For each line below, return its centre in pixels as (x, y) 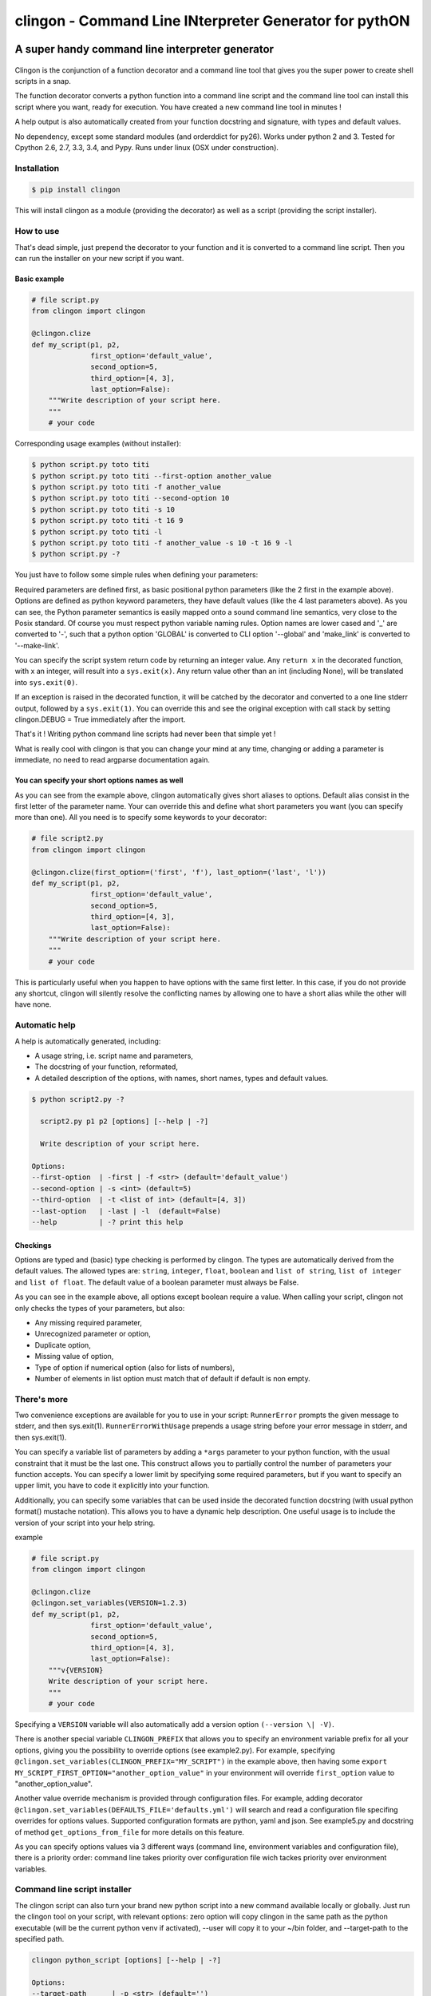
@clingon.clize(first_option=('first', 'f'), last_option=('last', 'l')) (179, 872)
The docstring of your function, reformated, (107, 1067)
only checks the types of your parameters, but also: (100, 1308)
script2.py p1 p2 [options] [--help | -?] (125, 1121)
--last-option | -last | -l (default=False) (126, 1211)
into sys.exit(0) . (46, 682)
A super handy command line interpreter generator (144, 49)
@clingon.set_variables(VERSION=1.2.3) (109, 1603)
